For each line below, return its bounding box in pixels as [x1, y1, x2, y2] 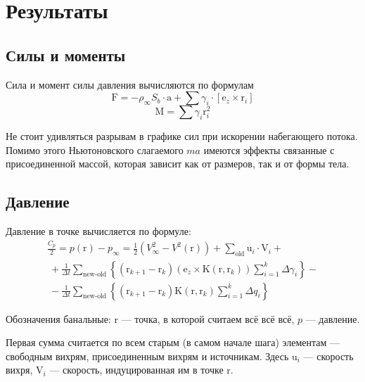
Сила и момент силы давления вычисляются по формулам [6, 77, 254, 91]
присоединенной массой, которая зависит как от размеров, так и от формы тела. [6, 156, 350, 171]
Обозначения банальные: [6, 311, 111, 326]
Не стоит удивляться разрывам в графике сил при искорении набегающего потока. [6, 129, 358, 144]
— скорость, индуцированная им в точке [49, 362, 224, 377]
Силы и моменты [6, 44, 126, 65]
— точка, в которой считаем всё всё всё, [121, 311, 295, 326]
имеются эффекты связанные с [203, 142, 335, 157]
